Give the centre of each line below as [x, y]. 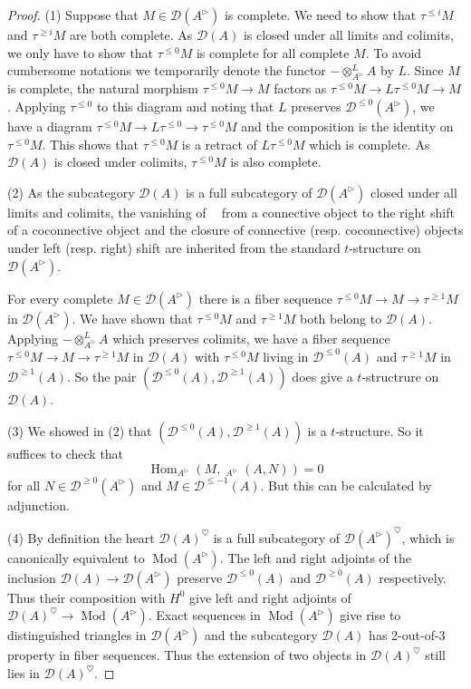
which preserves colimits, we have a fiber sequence [251, 338]
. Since [425, 70]
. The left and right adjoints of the [316, 557]
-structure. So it [380, 431]
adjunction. [38, 505]
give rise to [370, 615]
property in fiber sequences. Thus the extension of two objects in [187, 655]
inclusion [32, 577]
